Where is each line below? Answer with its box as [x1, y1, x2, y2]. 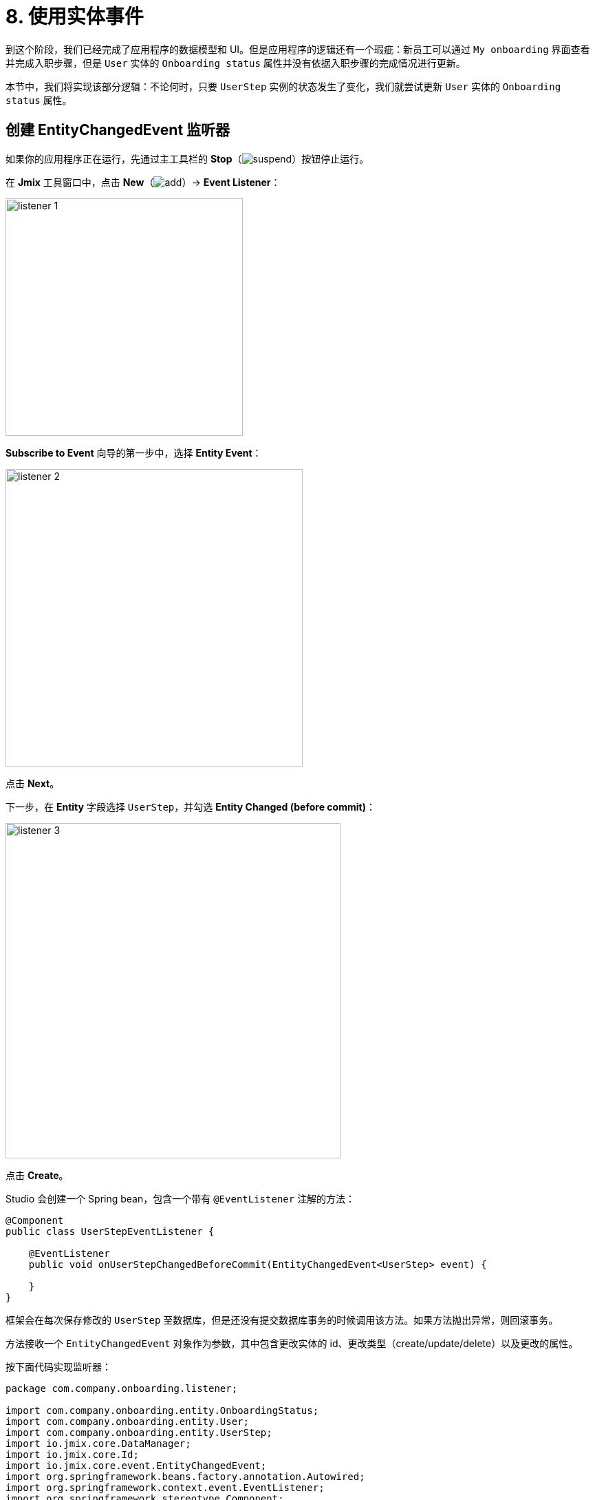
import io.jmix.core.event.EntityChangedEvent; [6, 1459, 267, 1471]
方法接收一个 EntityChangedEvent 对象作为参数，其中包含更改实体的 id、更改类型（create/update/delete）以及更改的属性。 [6, 1337, 578, 1349]
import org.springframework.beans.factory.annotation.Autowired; [6, 1470, 365, 1482]
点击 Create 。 [6, 1169, 69, 1181]
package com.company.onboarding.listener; [6, 1382, 238, 1394]
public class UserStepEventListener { [6, 1225, 215, 1237]
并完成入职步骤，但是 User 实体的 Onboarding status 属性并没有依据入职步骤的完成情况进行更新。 [6, 56, 466, 69]
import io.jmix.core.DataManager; [6, 1437, 191, 1449]
